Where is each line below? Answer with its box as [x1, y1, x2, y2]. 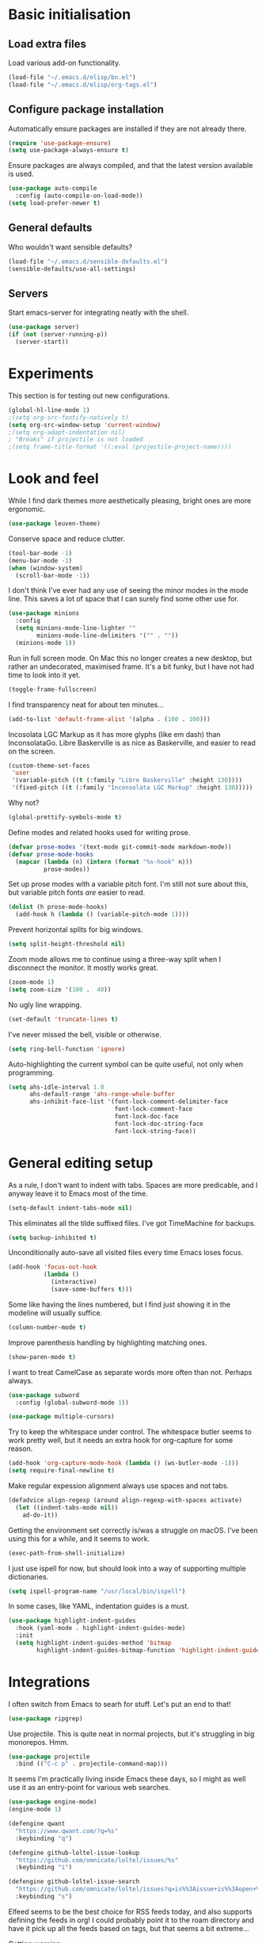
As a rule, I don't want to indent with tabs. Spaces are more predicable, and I [8, 1180, 258, 1189]
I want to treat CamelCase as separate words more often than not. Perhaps [8, 1367, 253, 1376]
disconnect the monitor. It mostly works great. [8, 963, 158, 972]
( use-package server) [8, 323, 80, 331]
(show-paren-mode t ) [8, 1353, 77, 1361]
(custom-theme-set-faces [8, 762, 90, 769]
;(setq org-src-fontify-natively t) [8, 414, 129, 422]
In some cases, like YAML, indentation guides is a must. [8, 1601, 190, 1611]
